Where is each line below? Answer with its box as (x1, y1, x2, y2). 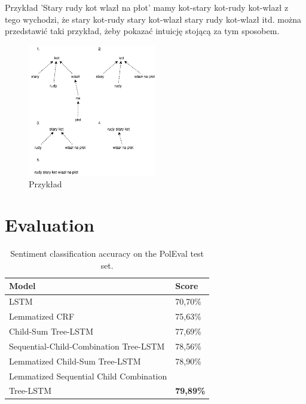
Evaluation (5, 212, 94, 237)
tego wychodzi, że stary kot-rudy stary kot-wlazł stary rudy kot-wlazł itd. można (5, 13, 301, 25)
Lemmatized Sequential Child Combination (9, 369, 167, 382)
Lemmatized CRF (9, 310, 75, 323)
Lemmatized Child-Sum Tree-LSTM (9, 354, 141, 367)
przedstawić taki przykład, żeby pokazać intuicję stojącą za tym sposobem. (5, 25, 280, 37)
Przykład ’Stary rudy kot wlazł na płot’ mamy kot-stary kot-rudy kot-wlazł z (5, 1, 289, 13)
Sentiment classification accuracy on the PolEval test (10, 247, 204, 260)
